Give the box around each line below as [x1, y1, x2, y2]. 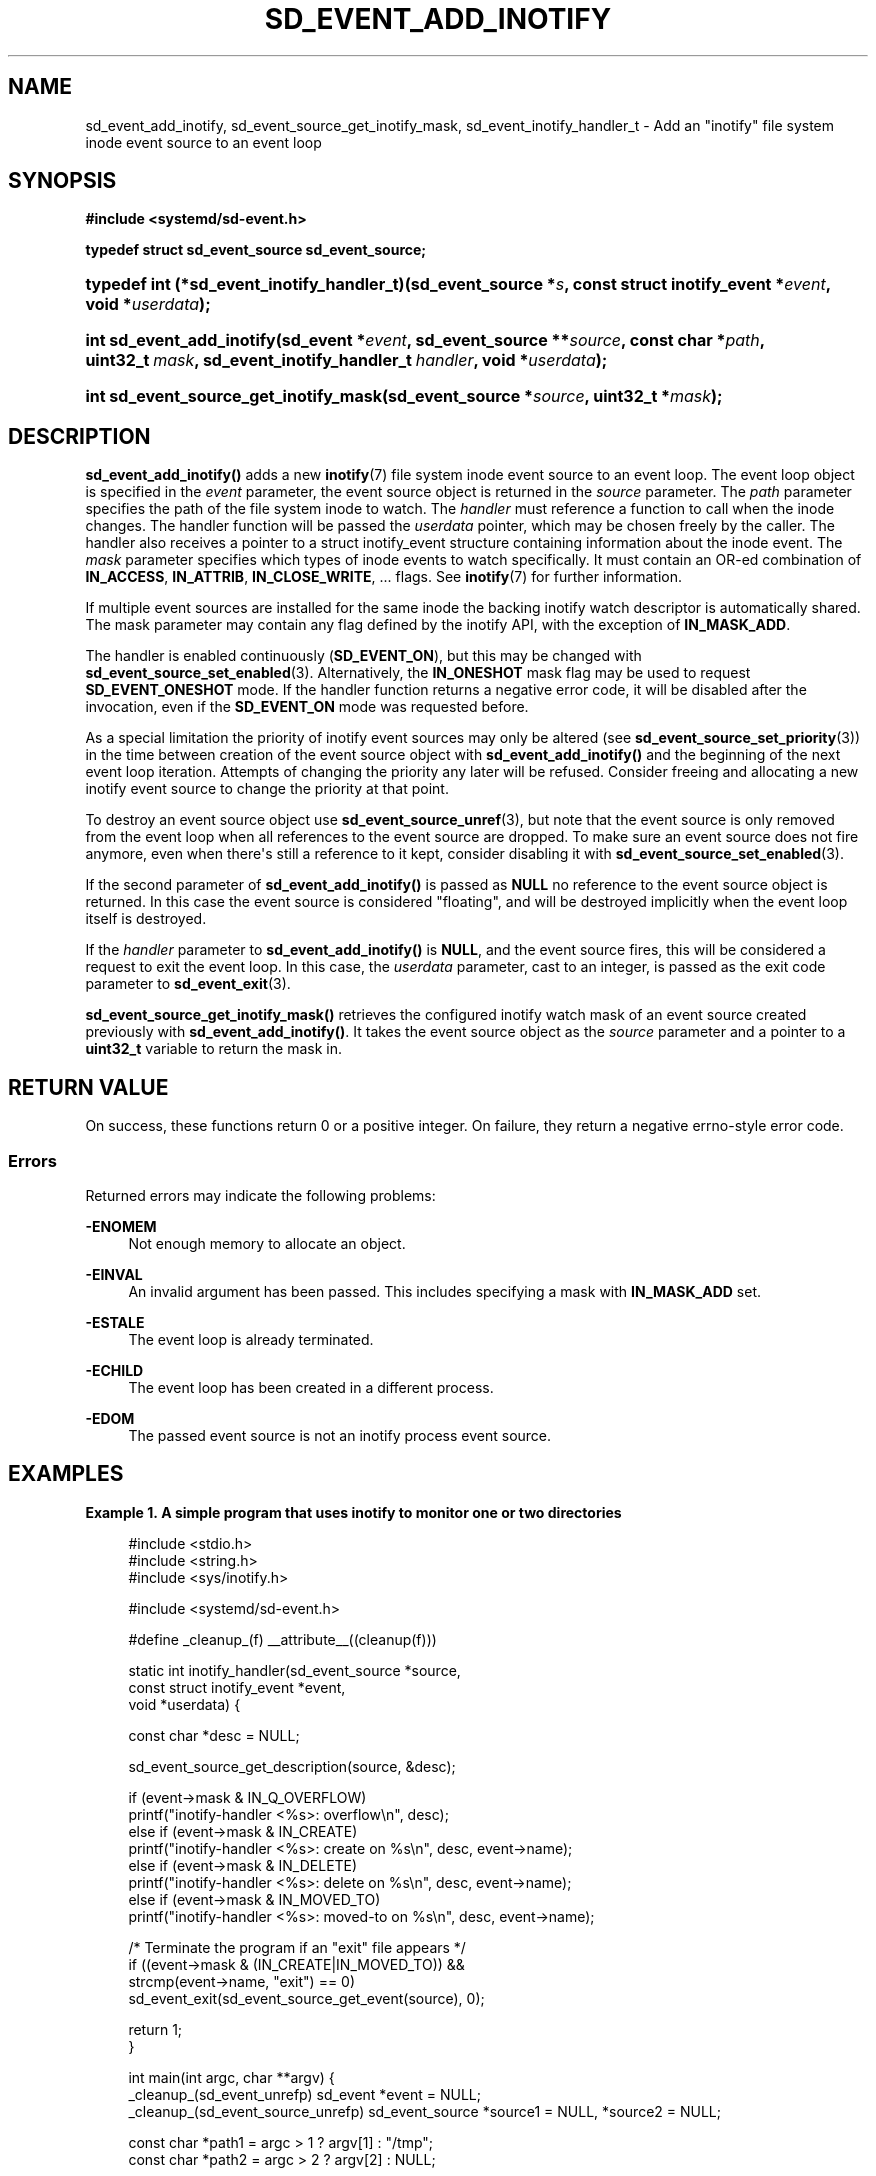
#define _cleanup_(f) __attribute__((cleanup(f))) [128, 1630, 437, 1648]
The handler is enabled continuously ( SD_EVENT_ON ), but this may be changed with [85, 647, 642, 665]
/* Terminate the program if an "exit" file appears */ [128, 1938, 466, 1956]
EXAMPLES [8, 1461, 124, 1487]
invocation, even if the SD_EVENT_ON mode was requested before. [85, 698, 529, 716]
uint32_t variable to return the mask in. [85, 1040, 343, 1058]
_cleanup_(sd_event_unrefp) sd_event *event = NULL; [128, 2085, 482, 2103]
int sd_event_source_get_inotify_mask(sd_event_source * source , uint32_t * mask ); [85, 386, 723, 407]
